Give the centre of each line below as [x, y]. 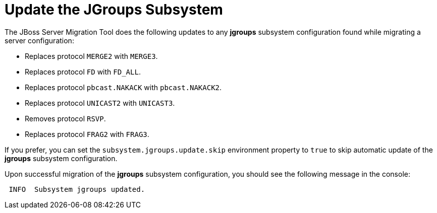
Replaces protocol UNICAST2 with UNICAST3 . [100, 103]
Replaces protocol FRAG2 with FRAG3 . [87, 134]
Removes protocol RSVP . [65, 118]
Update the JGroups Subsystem [114, 10]
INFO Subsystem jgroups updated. [77, 189]
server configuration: [39, 40]
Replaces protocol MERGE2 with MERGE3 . [91, 56]
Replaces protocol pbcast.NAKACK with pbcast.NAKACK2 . [123, 87]
